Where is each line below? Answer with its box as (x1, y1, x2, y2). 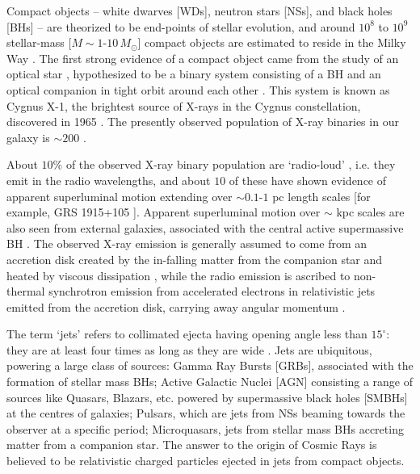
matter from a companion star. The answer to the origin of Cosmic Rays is (6, 436, 377, 453)
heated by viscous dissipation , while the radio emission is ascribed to (6, 266, 351, 283)
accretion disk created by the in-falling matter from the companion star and (6, 250, 383, 267)
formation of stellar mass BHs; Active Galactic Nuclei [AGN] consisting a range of (6, 373, 413, 390)
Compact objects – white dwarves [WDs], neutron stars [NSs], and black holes (6, 2, 393, 19)
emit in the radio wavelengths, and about (6, 171, 211, 188)
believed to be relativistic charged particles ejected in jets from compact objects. (6, 452, 405, 469)
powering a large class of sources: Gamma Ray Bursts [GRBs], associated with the (6, 357, 414, 374)
